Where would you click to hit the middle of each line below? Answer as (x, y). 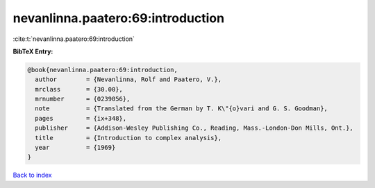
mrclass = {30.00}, (79, 89)
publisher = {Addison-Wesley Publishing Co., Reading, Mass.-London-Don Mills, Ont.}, (194, 128)
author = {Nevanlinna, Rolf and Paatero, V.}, (128, 79)
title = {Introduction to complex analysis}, (128, 138)
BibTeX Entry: (33, 51)
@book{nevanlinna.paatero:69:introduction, (103, 70)
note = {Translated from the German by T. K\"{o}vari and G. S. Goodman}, (181, 109)
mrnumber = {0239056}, (83, 99)
